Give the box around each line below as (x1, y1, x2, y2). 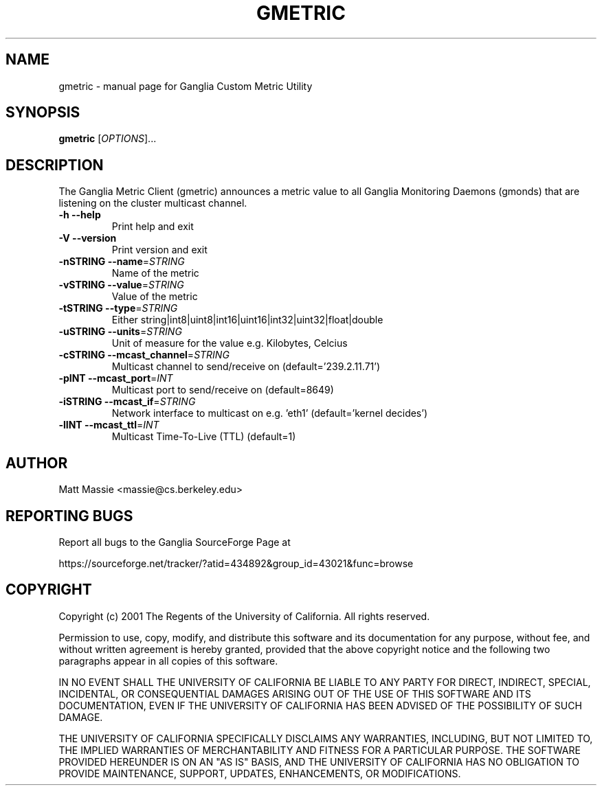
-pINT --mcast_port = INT (58, 372, 173, 385)
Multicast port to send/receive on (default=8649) (111, 384, 334, 396)
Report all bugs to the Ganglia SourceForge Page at (58, 536, 291, 548)
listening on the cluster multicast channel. (58, 197, 247, 209)
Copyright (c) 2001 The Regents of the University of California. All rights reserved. (58, 610, 430, 622)
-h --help (58, 209, 101, 221)
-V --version (58, 232, 117, 244)
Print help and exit (111, 220, 194, 233)
